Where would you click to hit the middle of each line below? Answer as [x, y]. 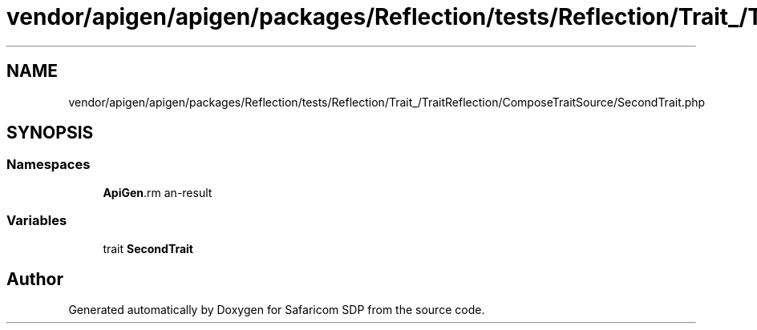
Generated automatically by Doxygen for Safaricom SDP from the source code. [277, 310]
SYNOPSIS [50, 133]
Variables [37, 221]
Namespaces [49, 165]
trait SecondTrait [148, 248]
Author [35, 279]
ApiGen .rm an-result [158, 192]
